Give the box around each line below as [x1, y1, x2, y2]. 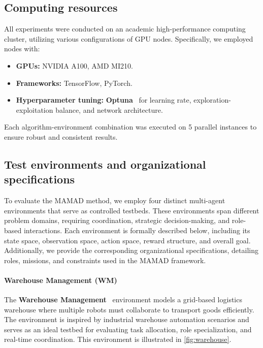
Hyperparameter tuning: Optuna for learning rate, [16, 94, 191, 105]
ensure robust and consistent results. [4, 131, 118, 142]
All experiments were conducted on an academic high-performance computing [4, 23, 246, 34]
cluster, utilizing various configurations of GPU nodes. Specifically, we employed [4, 33, 253, 44]
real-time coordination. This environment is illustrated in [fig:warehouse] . [4, 334, 232, 344]
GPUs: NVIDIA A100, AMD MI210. [16, 60, 133, 71]
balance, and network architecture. [55, 104, 163, 115]
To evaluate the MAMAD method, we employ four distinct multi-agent [4, 195, 225, 206]
